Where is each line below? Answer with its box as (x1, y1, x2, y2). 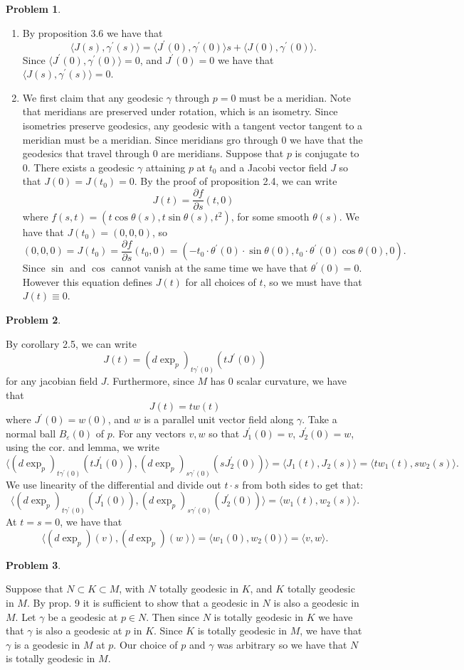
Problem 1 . (6, 1, 61, 16)
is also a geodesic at (36, 623, 122, 638)
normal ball (6, 425, 56, 440)
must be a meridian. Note (239, 90, 351, 105)
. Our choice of (113, 637, 178, 652)
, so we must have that (263, 274, 362, 289)
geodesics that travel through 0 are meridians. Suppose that (22, 146, 284, 161)
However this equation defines (22, 274, 152, 289)
